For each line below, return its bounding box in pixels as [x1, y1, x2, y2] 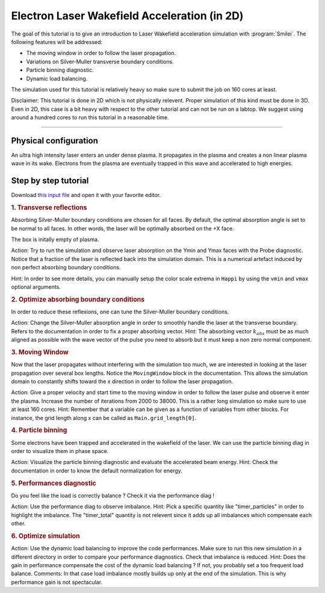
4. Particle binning [11, 426, 67, 435]
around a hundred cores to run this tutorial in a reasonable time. [11, 114, 169, 121]
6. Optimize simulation [11, 532, 81, 540]
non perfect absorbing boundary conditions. [11, 264, 121, 271]
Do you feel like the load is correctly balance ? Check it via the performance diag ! [11, 492, 215, 499]
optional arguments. [11, 283, 61, 290]
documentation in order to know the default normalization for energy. [11, 467, 183, 474]
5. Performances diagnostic [11, 479, 96, 488]
